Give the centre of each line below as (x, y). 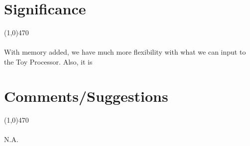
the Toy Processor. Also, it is (48, 61)
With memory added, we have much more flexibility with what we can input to (125, 52)
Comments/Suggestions (86, 96)
